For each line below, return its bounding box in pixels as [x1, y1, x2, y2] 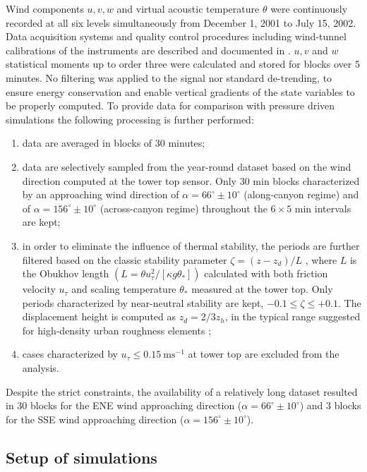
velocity [22, 282, 56, 296]
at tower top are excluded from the [188, 346, 339, 361]
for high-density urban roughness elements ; [22, 322, 212, 337]
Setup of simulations [6, 446, 157, 468]
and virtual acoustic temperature [116, 1, 260, 16]
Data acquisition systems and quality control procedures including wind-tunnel [6, 29, 347, 44]
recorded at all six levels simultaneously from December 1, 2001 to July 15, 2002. [6, 15, 356, 30]
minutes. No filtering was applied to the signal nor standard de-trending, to [6, 70, 332, 85]
